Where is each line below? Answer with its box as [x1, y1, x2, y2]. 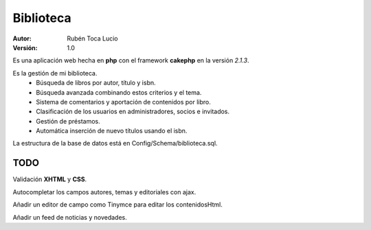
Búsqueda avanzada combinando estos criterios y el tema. [36, 88, 202, 96]
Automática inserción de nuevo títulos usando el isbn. [36, 127, 188, 135]
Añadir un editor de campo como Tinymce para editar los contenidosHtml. [12, 200, 223, 209]
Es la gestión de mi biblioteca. [12, 69, 98, 77]
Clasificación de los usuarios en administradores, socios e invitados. [36, 107, 230, 116]
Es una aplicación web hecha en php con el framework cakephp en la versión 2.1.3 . [12, 56, 250, 65]
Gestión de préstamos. [36, 117, 100, 125]
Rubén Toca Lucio [67, 34, 118, 43]
